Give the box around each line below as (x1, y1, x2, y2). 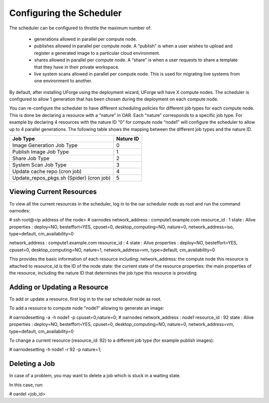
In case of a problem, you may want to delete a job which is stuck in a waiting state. (9, 373, 181, 379)
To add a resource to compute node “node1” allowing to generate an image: (9, 305, 164, 311)
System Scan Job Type (12, 162, 67, 169)
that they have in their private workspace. (34, 64, 120, 70)
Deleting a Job (9, 360, 55, 368)
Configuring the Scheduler (9, 7, 122, 18)
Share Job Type (12, 155, 50, 162)
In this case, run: (9, 382, 43, 388)
